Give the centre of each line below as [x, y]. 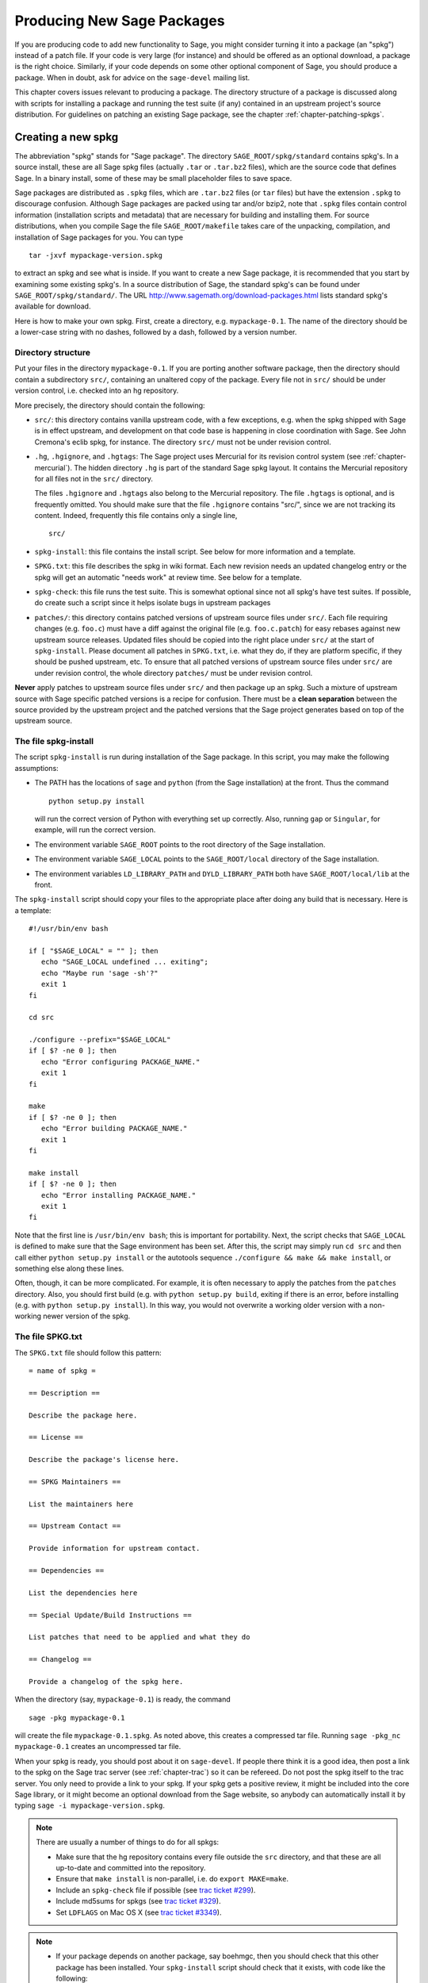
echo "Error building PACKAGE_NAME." [114, 1129]
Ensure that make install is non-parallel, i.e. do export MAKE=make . [172, 1879]
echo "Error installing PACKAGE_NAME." [118, 1195]
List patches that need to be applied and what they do [139, 1637]
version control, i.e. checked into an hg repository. [97, 391]
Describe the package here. [83, 1415]
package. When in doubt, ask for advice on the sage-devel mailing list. [132, 77]
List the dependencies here [83, 1593]
